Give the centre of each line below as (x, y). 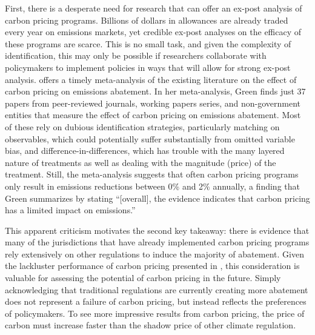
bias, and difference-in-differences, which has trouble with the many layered (145, 151)
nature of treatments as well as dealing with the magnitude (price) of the (141, 162)
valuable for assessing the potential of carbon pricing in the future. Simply (143, 278)
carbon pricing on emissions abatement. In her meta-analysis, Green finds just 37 (155, 91)
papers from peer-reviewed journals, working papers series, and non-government (153, 103)
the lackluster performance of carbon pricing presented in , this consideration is (152, 266)
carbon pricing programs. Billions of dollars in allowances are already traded (147, 20)
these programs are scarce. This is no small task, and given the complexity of (148, 43)
